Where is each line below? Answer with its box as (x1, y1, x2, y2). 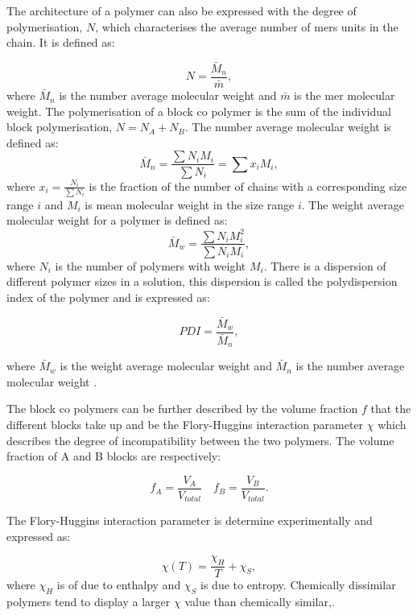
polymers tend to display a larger (6, 593, 171, 610)
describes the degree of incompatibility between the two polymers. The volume (6, 431, 394, 448)
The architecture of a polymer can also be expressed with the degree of (6, 2, 357, 19)
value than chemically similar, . (184, 593, 335, 610)
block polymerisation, (6, 118, 113, 135)
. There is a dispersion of (263, 257, 386, 274)
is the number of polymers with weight (55, 257, 246, 274)
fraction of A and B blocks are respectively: (6, 448, 221, 464)
